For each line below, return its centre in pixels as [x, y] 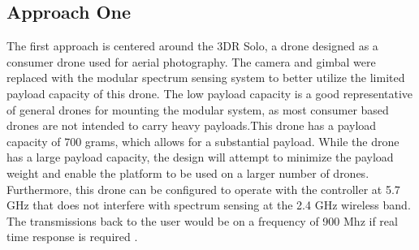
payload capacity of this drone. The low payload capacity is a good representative [210, 93]
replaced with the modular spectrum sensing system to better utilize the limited [206, 78]
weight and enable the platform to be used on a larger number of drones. [188, 172]
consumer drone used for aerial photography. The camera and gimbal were [191, 61]
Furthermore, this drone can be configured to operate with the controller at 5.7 [203, 189]
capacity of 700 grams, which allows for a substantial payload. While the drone [203, 141]
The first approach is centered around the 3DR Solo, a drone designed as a [192, 46]
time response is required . [72, 237]
